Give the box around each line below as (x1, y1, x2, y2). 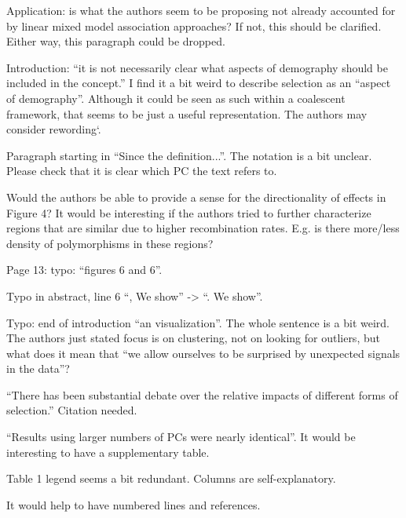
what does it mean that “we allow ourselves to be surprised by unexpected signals (6, 345, 401, 361)
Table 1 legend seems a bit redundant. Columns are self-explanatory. (6, 470, 336, 487)
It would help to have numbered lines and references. (6, 496, 261, 513)
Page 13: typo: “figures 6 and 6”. (6, 261, 163, 278)
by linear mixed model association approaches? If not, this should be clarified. (6, 17, 382, 34)
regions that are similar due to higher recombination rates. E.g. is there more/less (6, 220, 400, 236)
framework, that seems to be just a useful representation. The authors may (6, 105, 368, 122)
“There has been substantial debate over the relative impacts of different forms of (6, 386, 398, 403)
